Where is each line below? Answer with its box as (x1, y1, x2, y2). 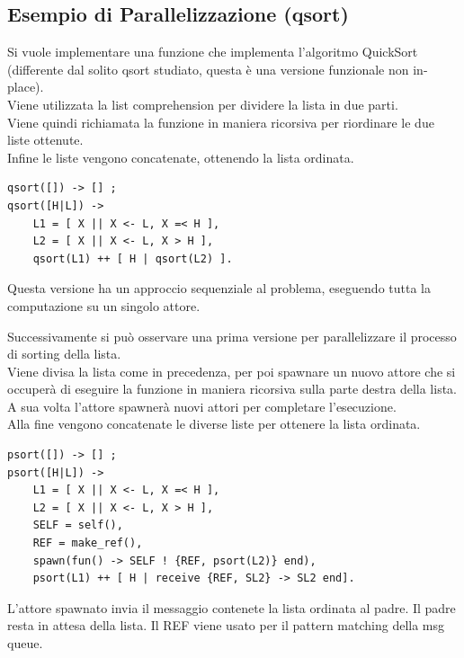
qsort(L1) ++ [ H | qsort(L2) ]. (32, 252, 233, 265)
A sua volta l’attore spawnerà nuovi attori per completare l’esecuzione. (7, 396, 397, 415)
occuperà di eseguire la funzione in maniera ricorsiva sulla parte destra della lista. (7, 379, 457, 398)
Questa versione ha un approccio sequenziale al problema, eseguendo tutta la (7, 279, 431, 298)
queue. (7, 634, 43, 653)
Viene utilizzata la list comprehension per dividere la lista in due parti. (7, 94, 398, 113)
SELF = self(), (32, 519, 123, 532)
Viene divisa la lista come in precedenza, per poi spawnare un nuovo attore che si (7, 361, 456, 380)
